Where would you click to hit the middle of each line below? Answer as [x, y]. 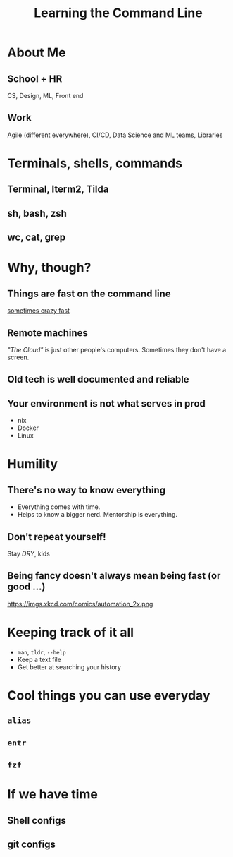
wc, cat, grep [37, 238]
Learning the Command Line [118, 13]
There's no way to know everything [87, 490]
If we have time [53, 795]
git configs [32, 845]
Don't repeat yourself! [57, 537]
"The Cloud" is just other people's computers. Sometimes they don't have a [117, 349]
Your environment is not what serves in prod [107, 403]
